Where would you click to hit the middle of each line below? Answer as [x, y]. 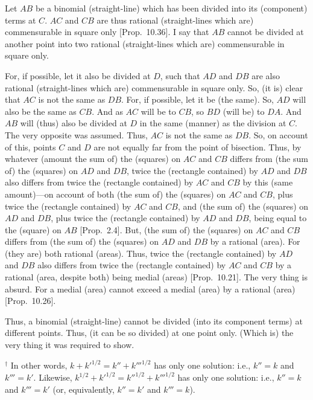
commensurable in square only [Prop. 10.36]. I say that [107, 32]
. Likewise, [53, 377]
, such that [180, 75]
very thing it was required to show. [70, 345]
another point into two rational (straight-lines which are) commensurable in [145, 43]
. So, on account [278, 134]
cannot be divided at [265, 32]
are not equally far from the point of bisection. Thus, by [198, 147]
